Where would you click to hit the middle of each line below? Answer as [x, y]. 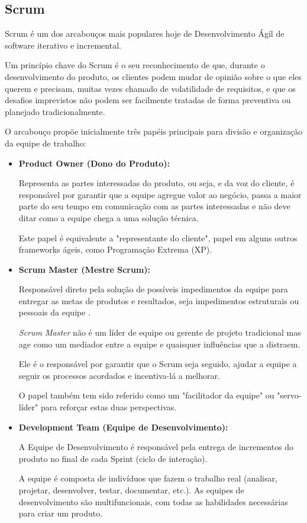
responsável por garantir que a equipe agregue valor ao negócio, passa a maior [160, 194]
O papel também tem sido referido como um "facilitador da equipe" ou [146, 395]
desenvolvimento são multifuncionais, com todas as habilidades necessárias [153, 501]
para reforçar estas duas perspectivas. [109, 407]
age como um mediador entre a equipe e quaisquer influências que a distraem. [159, 344]
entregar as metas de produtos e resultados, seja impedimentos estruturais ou [159, 300]
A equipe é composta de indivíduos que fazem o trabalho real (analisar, [148, 478]
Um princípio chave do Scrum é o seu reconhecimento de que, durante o [135, 65]
